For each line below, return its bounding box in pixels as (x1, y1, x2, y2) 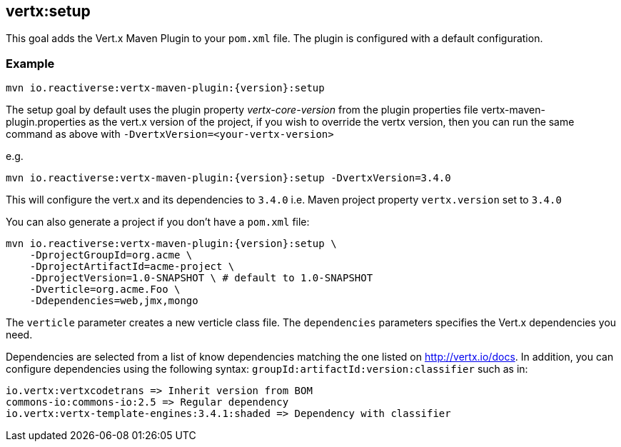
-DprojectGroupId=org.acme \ (29, 249, 193, 261)
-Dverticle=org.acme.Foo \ (29, 283, 181, 296)
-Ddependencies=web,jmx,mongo (29, 295, 198, 307)
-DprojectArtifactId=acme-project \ (29, 261, 235, 273)
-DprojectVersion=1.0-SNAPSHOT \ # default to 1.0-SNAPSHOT (29, 272, 373, 284)
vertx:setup (6, 2, 91, 20)
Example (6, 56, 55, 71)
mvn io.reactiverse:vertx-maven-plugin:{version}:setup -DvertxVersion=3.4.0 (6, 172, 451, 184)
